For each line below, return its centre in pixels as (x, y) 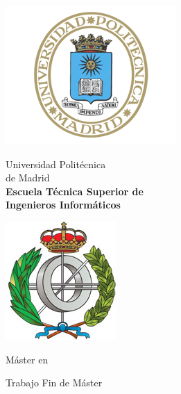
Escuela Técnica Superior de (75, 191)
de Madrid (28, 178)
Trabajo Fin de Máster (54, 383)
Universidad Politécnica (56, 164)
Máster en (27, 359)
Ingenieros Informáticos (63, 205)
